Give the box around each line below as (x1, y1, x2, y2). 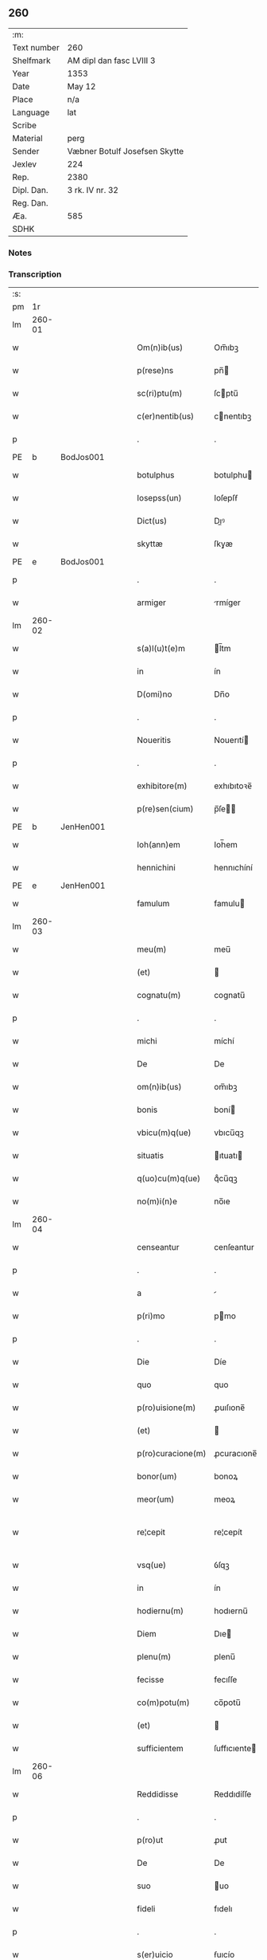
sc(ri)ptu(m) (137, 388, 183, 399)
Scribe (12, 120, 37, 131)
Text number (12, 41, 60, 53)
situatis (137, 1150, 164, 1161)
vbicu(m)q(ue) (137, 1127, 192, 1138)
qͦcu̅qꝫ (214, 1173, 238, 1184)
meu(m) (137, 944, 167, 955)
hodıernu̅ (214, 1605, 248, 1616)
